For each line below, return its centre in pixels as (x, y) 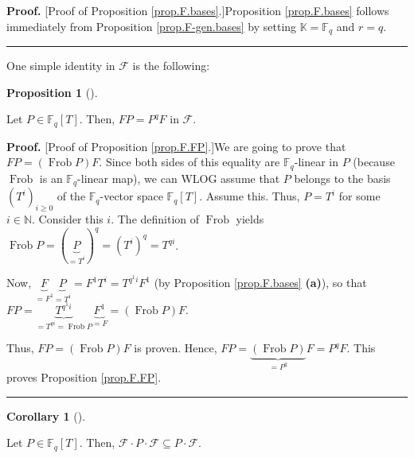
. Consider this (68, 218)
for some (359, 196)
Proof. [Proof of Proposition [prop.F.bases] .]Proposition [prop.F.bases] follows (198, 10)
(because (374, 162)
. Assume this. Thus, (250, 196)
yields (250, 218)
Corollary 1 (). (46, 415)
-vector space (131, 196)
